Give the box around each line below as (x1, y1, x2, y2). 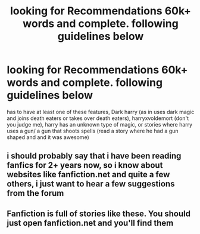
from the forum (7, 188, 64, 198)
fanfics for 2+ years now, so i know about (7, 160, 163, 171)
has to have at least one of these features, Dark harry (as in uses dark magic (7, 108, 195, 115)
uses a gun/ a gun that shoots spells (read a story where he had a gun (7, 127, 179, 134)
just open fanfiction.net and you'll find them (7, 218, 174, 228)
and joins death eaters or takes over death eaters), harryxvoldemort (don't (7, 115, 189, 122)
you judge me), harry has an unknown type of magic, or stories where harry (7, 121, 193, 128)
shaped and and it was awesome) (7, 133, 89, 141)
